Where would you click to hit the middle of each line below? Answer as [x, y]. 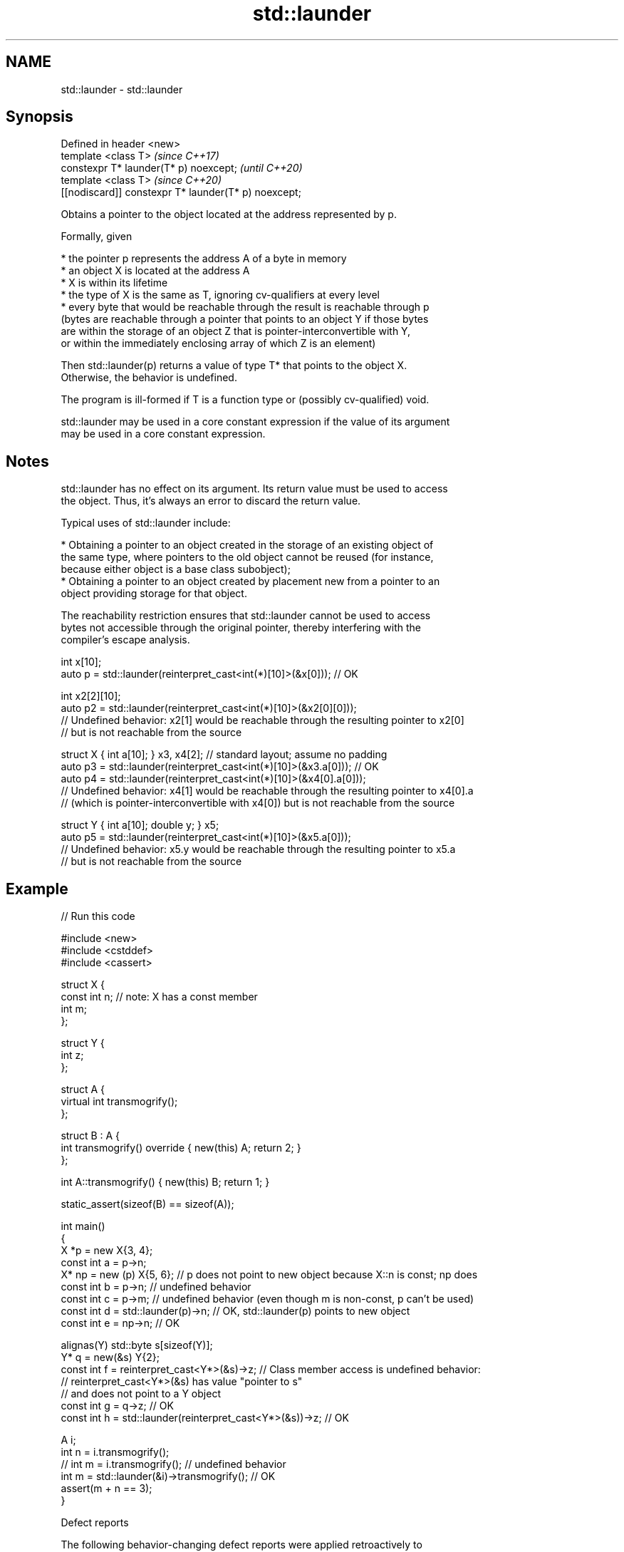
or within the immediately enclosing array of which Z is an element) [218, 343]
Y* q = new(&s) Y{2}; [110, 1357]
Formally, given [97, 237]
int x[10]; [81, 662]
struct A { [83, 1090]
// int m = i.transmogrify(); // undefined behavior [173, 1464]
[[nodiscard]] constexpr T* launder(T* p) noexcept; [181, 192]
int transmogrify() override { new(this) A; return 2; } [181, 1148]
